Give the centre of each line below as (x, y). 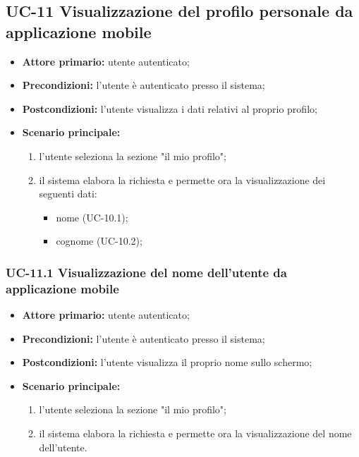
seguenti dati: (68, 194)
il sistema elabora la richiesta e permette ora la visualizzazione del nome (195, 433)
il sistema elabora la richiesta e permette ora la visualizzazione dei (182, 179)
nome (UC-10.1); (92, 217)
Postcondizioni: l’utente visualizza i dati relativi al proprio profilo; (170, 108)
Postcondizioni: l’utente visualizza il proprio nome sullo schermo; (167, 362)
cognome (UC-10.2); (99, 241)
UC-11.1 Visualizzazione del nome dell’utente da (146, 272)
